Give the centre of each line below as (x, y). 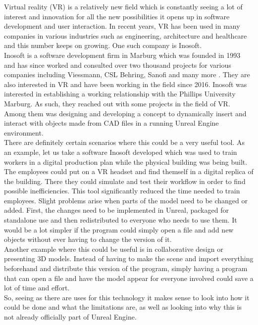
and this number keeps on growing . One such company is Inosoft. (103, 45)
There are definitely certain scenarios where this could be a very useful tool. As (124, 142)
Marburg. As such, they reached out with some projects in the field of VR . (117, 103)
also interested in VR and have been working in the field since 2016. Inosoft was (126, 84)
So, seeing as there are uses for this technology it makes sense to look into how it (127, 297)
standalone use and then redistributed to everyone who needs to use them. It (121, 220)
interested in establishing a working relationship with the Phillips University (120, 94)
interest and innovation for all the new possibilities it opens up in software (117, 16)
